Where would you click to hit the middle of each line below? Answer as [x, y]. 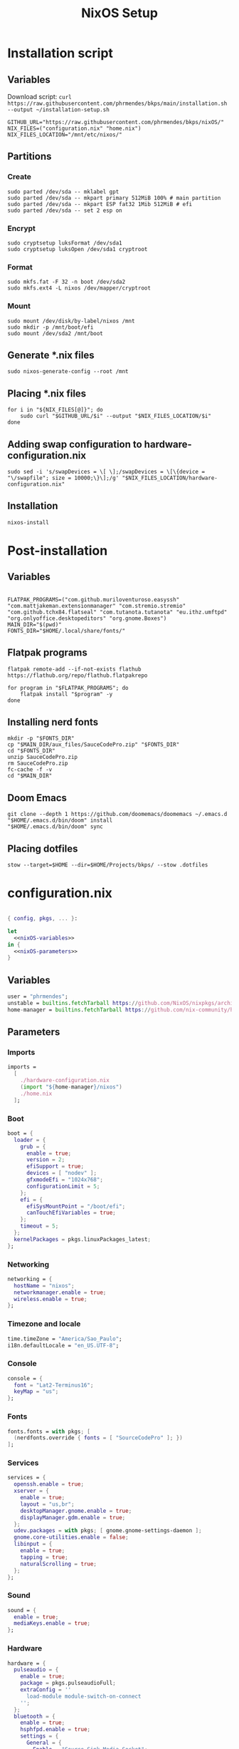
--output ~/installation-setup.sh [59, 110]
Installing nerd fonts [53, 722]
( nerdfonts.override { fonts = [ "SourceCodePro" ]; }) [98, 1438]
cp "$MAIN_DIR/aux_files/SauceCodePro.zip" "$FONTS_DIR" [94, 745]
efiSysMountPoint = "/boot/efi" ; [76, 1206]
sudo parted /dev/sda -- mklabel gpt [63, 192]
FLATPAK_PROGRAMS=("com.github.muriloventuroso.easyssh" [94, 600]
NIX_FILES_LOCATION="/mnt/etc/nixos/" [65, 135]
